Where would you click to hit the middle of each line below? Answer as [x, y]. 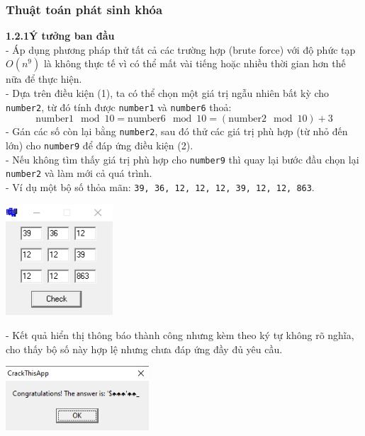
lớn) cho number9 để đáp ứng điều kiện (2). [100, 145]
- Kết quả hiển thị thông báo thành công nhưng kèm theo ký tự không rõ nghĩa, [180, 335]
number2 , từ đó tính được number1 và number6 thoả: [119, 107]
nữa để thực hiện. [44, 79]
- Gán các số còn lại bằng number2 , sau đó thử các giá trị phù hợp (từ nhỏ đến [177, 131]
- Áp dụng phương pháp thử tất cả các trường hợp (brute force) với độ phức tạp [181, 49]
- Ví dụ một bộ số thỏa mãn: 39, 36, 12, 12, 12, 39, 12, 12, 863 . [160, 187]
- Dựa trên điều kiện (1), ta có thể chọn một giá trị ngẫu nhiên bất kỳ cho [168, 93]
